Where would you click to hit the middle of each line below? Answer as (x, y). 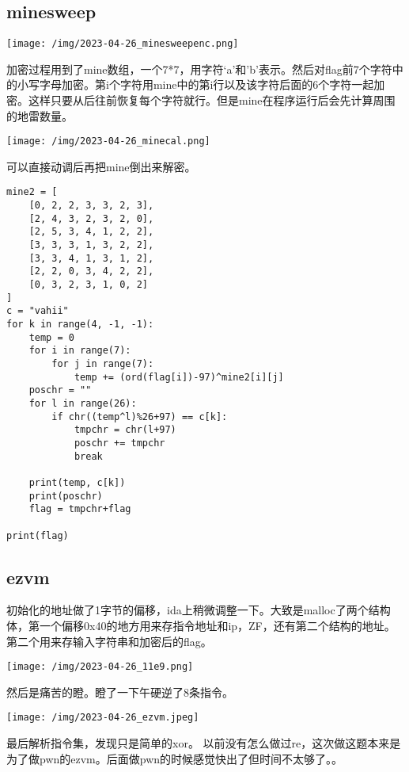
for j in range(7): (103, 364)
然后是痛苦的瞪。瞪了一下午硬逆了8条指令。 (120, 692)
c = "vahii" (38, 311)
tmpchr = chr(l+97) (125, 430)
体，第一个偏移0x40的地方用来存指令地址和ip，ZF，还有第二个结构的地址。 (201, 625)
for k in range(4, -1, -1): (80, 325)
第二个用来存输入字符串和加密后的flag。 (109, 641)
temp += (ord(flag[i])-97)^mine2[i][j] (179, 377)
